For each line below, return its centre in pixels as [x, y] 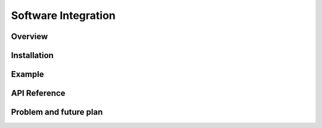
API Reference [38, 93]
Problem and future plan [57, 112]
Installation [32, 55]
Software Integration [63, 15]
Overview [30, 36]
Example [27, 74]
